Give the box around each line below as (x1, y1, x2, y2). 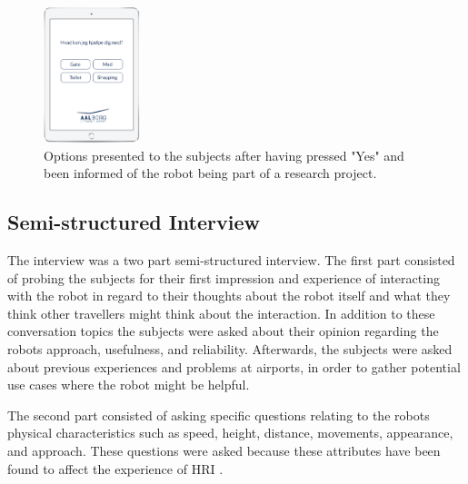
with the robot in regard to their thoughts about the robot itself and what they (7, 286, 451, 305)
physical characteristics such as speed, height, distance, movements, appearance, (7, 423, 453, 442)
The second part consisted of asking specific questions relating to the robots (7, 405, 430, 424)
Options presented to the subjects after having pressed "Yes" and (44, 145, 404, 164)
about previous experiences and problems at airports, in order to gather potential (7, 357, 461, 376)
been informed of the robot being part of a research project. (44, 163, 377, 183)
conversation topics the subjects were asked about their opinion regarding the (7, 321, 439, 341)
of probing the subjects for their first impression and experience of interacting (7, 268, 440, 287)
